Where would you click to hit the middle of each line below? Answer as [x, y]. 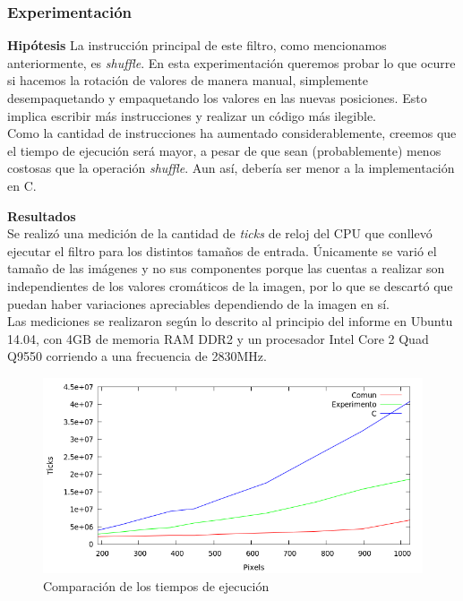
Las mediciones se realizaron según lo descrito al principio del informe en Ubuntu [230, 321]
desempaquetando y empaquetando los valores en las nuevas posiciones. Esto [217, 98]
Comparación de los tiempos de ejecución [156, 585]
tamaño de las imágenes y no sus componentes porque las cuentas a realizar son [226, 268]
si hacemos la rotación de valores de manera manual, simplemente [188, 80]
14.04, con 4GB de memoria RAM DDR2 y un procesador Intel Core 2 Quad [218, 338]
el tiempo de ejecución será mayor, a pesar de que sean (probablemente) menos [224, 150]
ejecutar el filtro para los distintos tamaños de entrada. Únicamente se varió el [222, 250]
